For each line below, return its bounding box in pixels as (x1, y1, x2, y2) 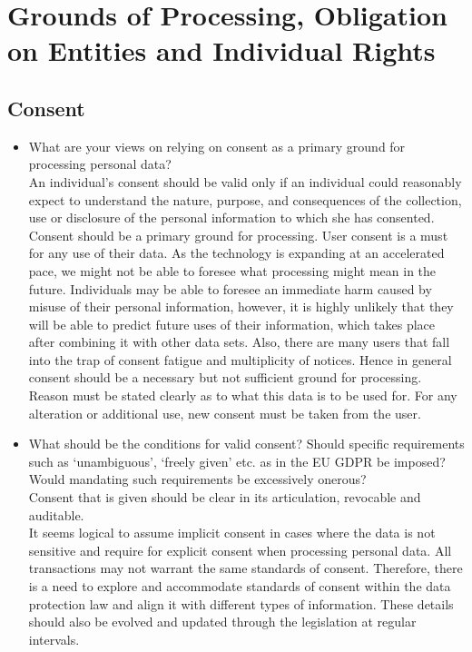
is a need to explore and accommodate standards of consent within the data (28, 577, 451, 596)
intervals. (28, 629, 80, 648)
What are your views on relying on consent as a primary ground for (28, 136, 406, 155)
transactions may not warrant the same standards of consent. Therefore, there (28, 558, 463, 578)
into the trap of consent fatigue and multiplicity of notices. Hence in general (28, 350, 452, 369)
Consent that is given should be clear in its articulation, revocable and (28, 488, 421, 507)
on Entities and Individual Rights (7, 32, 436, 69)
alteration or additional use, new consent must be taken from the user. (28, 403, 421, 422)
